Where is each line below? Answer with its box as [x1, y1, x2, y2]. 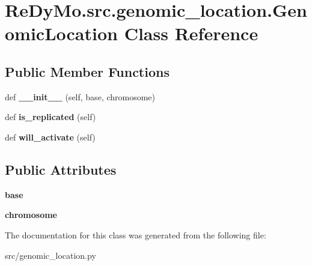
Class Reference [124, 21, 258, 46]
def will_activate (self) [5, 130, 96, 143]
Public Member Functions [5, 62, 170, 80]
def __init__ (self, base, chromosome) [5, 90, 156, 103]
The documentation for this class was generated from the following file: [5, 228, 266, 241]
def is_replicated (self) [5, 110, 96, 123]
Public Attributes [5, 160, 117, 178]
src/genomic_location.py [5, 249, 96, 261]
